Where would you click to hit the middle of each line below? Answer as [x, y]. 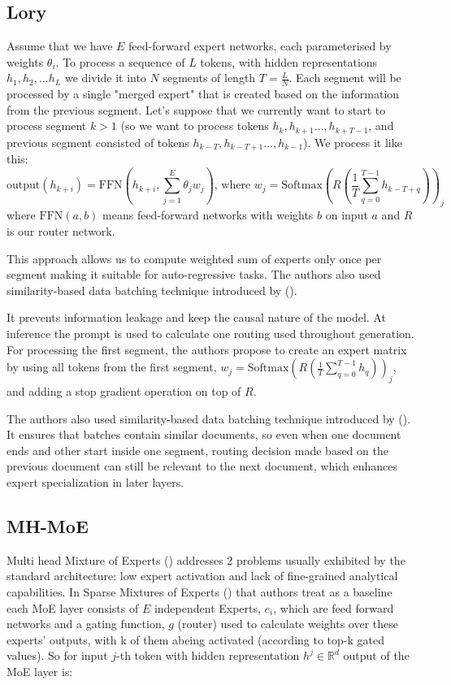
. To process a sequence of [120, 61]
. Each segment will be [345, 78]
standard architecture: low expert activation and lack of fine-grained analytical [202, 576]
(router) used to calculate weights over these [288, 624]
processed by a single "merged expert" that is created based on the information [203, 94]
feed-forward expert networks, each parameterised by [260, 46]
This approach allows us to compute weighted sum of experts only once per [194, 258]
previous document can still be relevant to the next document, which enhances [202, 466]
